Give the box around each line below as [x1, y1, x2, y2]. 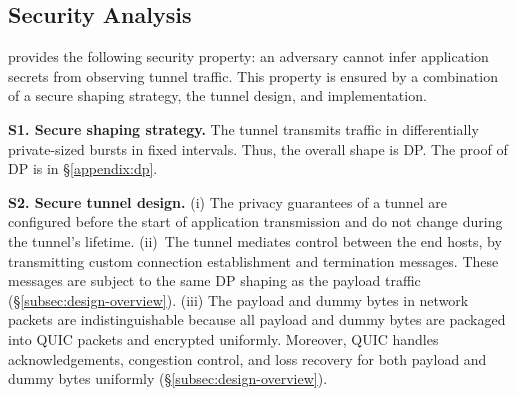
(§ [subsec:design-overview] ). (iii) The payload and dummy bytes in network [8, 289, 469, 310]
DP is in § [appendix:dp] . [8, 158, 158, 179]
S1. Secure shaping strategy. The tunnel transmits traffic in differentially [8, 118, 479, 139]
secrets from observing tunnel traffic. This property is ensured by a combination [8, 65, 498, 86]
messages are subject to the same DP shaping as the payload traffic [8, 270, 421, 291]
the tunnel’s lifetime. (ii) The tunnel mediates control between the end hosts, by [8, 230, 502, 251]
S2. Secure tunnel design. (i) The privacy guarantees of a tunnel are [8, 191, 448, 212]
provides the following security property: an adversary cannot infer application [8, 46, 489, 67]
